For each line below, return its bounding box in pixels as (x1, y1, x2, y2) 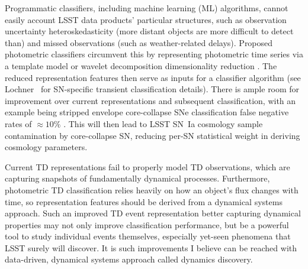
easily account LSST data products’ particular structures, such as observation (5, 13, 287, 25)
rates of (5, 117, 32, 129)
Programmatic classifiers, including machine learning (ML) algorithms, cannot (5, 2, 288, 14)
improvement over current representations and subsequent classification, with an (5, 94, 296, 106)
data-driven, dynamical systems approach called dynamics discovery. (5, 253, 253, 265)
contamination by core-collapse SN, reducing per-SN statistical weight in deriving (5, 129, 300, 141)
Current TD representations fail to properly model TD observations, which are (5, 160, 290, 173)
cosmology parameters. (5, 141, 88, 153)
